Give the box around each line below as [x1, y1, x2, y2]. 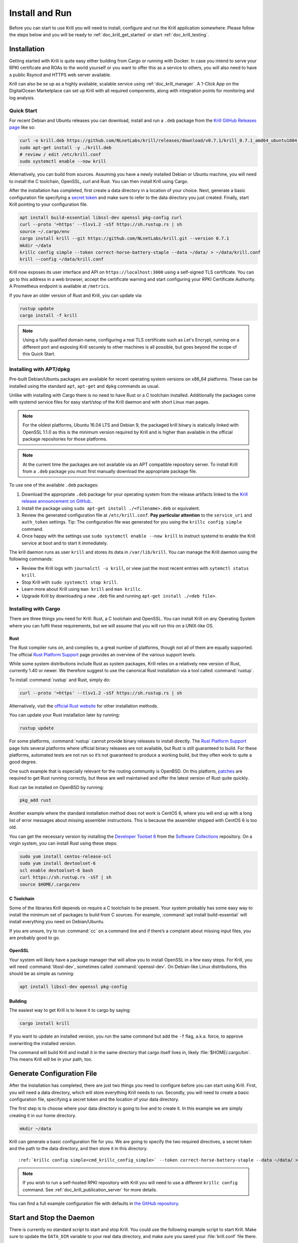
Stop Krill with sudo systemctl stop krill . [21, 579, 118, 585]
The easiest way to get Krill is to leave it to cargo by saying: [9, 1007, 131, 1013]
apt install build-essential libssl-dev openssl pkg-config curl [19, 215, 182, 221]
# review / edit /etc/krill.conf [19, 152, 101, 158]
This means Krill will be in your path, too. [9, 1057, 92, 1063]
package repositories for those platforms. [22, 436, 108, 442]
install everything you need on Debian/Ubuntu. [9, 919, 105, 925]
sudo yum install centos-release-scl [19, 854, 112, 860]
